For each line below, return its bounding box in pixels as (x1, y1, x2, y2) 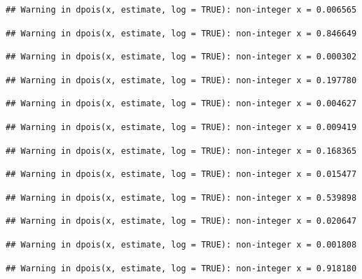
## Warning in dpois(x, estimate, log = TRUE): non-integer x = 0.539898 (6, 192, 357, 203)
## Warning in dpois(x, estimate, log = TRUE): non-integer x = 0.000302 (6, 52, 357, 62)
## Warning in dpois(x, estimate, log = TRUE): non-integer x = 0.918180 (6, 263, 357, 273)
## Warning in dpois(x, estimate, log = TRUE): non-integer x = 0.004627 (6, 99, 357, 109)
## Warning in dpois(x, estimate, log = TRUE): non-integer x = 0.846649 (6, 28, 357, 38)
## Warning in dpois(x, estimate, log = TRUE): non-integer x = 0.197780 (6, 75, 357, 85)
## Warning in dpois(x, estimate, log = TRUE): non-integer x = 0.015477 (6, 169, 357, 180)
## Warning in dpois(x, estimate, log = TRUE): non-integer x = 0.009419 (6, 122, 357, 132)
